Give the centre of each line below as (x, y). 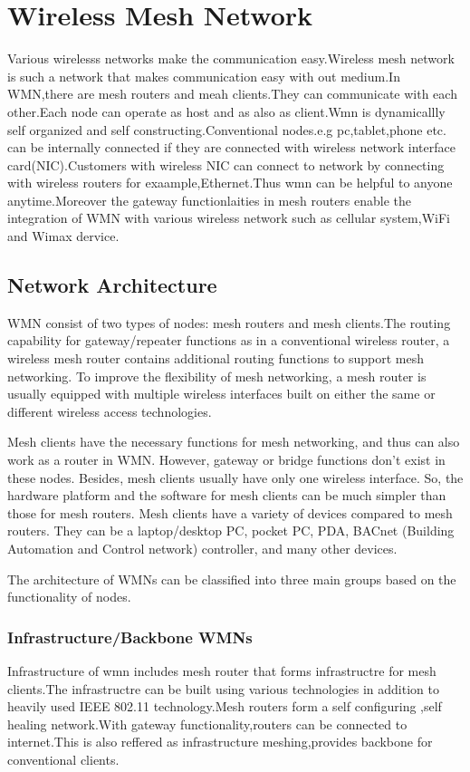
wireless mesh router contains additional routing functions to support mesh (216, 358)
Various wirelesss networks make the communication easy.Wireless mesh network (231, 58)
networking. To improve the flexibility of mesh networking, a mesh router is (217, 376)
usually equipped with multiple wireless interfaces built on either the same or (221, 394)
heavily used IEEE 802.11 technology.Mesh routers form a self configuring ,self (225, 706)
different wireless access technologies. (110, 411)
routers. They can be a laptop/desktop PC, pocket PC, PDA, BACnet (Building (231, 531)
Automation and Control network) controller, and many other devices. (202, 548)
